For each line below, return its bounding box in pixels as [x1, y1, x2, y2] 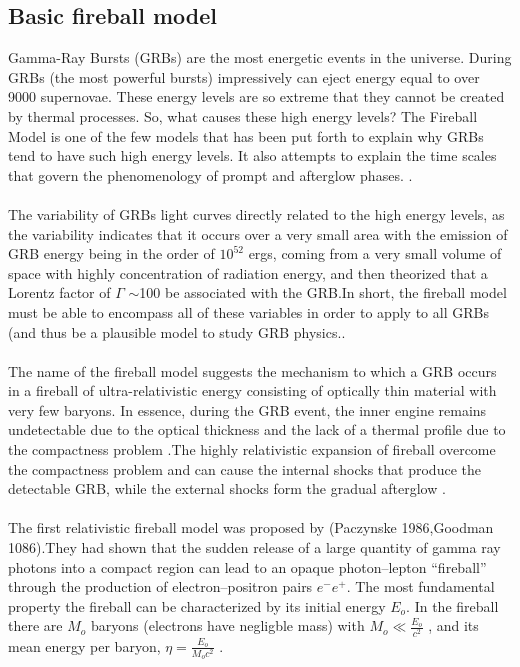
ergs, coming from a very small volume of [248, 243, 502, 264]
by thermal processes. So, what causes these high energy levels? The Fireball [8, 105, 478, 126]
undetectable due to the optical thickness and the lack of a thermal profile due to [8, 419, 506, 440]
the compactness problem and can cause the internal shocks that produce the [8, 458, 481, 479]
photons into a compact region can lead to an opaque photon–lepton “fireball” [8, 556, 487, 577]
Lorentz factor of [8, 282, 111, 303]
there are [8, 615, 63, 636]
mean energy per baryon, [8, 635, 161, 656]
